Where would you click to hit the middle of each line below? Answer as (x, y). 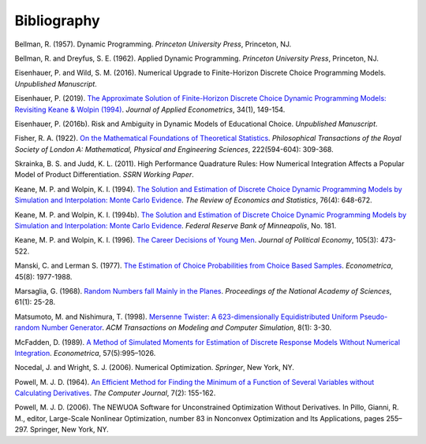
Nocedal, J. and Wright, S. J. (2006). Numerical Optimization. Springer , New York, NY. (155, 368)
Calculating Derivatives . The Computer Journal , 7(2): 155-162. (115, 393)
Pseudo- (374, 316)
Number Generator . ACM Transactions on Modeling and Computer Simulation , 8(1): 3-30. (187, 327)
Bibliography (57, 20)
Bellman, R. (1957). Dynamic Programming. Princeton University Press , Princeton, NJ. (153, 44)
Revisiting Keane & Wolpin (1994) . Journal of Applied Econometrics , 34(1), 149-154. (150, 109)
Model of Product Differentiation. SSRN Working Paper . (105, 175)
